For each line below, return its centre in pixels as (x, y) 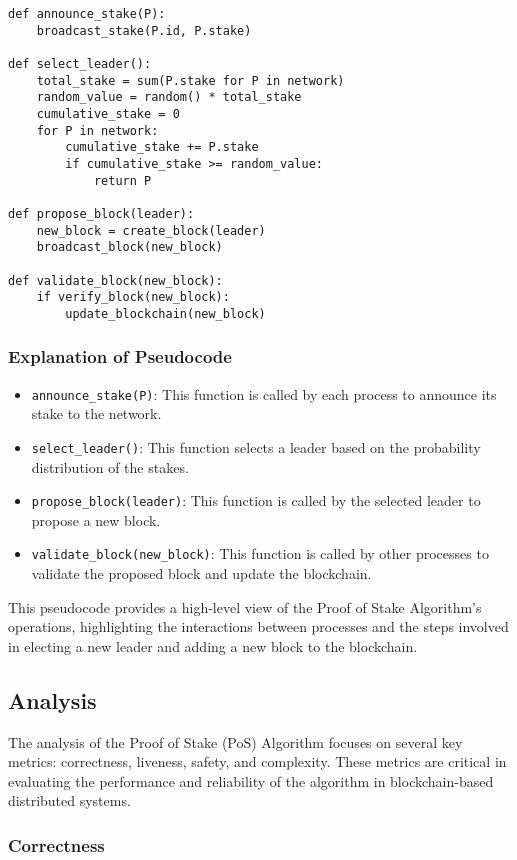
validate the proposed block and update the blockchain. (201, 573)
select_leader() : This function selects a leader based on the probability (256, 446)
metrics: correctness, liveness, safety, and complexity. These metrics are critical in (257, 761)
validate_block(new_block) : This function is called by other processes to (260, 553)
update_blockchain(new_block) (165, 313)
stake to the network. (96, 413)
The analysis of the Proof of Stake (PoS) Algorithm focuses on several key (235, 741)
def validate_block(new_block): (115, 280)
